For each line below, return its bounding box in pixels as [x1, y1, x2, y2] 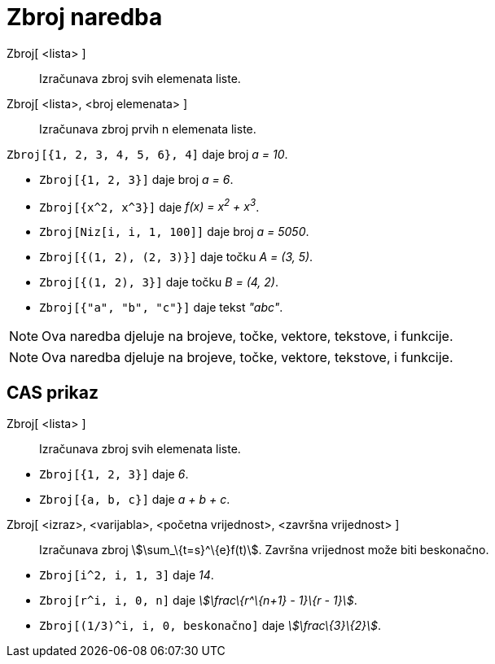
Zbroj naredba [7, 3, 163, 31]
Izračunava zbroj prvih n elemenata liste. [39, 121, 256, 136]
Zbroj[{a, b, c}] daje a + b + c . [39, 492, 230, 507]
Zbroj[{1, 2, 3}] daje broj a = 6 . [39, 172, 234, 186]
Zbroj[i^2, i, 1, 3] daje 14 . [39, 568, 214, 583]
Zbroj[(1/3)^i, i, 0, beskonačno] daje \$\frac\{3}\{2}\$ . [39, 618, 381, 633]
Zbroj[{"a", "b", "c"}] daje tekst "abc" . [39, 300, 283, 315]
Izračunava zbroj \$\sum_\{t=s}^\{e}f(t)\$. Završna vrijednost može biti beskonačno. [39, 543, 489, 557]
